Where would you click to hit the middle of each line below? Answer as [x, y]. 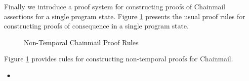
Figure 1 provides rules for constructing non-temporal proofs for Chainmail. [119, 59]
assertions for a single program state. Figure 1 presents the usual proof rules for [125, 16]
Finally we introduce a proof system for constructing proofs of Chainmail [115, 6]
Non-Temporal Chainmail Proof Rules [81, 42]
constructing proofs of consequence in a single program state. [96, 26]
